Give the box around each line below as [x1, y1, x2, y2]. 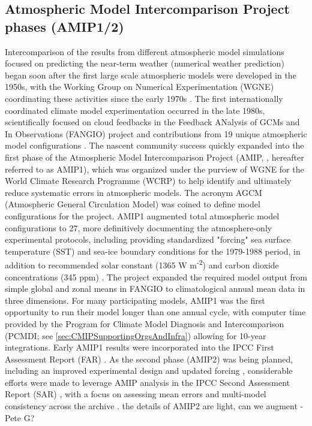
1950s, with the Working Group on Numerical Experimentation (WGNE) [5, 80, 274, 93]
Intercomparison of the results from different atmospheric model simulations [5, 45, 284, 58]
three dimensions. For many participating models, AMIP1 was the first [5, 294, 265, 306]
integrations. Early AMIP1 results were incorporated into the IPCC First [5, 341, 274, 354]
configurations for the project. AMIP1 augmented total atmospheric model [5, 209, 280, 222]
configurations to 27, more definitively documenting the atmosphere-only [5, 221, 272, 234]
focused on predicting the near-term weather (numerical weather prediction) [5, 57, 284, 70]
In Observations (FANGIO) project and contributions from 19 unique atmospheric [5, 127, 307, 140]
